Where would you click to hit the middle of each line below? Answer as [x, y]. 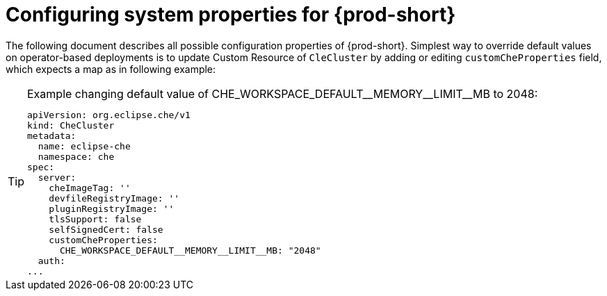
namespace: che [76, 156]
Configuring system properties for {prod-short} [231, 15]
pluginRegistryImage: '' [112, 208]
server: [57, 177]
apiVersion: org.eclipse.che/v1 [109, 115]
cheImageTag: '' [90, 188]
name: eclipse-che [84, 146]
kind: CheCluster [71, 125]
